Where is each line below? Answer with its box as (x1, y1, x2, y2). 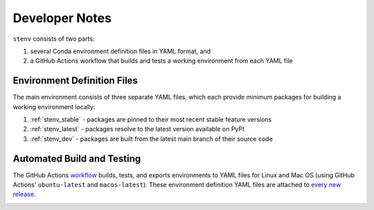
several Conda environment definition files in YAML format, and (30, 47, 211, 55)
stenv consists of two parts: (12, 35, 95, 43)
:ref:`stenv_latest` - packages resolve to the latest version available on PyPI (30, 125, 244, 133)
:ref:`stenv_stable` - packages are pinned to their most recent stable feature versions (30, 115, 272, 124)
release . (12, 190, 36, 198)
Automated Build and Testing (12, 153, 141, 164)
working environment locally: (12, 102, 96, 111)
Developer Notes (12, 10, 112, 26)
